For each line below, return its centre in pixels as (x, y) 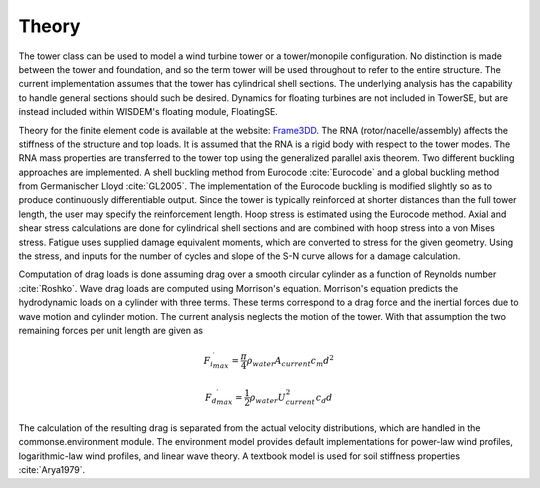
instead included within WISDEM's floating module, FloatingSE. (148, 112)
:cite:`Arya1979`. (51, 470)
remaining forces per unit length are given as (111, 330)
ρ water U (268, 398)
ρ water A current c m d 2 (290, 361)
